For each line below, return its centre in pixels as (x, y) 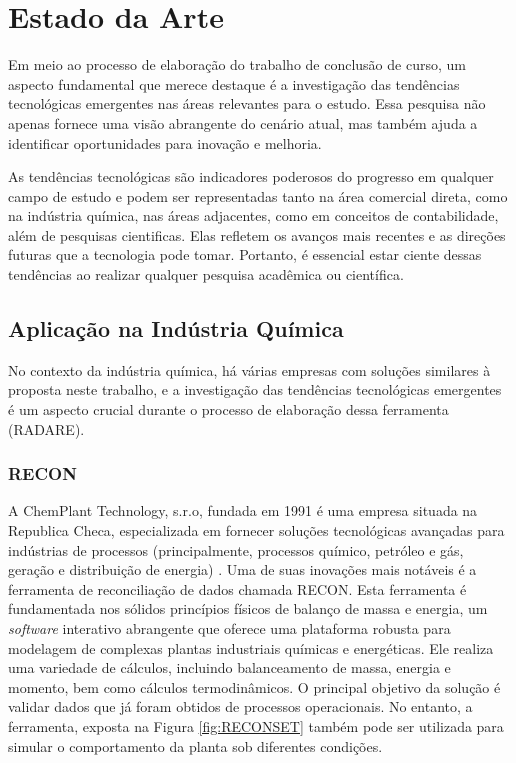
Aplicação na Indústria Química (176, 328)
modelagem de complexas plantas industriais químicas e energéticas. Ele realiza (251, 647)
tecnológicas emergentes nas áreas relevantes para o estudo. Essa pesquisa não (247, 103)
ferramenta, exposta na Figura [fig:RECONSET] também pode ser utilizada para (256, 725)
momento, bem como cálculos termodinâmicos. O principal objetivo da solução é (254, 686)
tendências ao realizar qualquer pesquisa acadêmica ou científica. (206, 274)
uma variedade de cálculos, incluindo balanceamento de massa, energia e (229, 667)
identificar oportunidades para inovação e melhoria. (165, 142)
